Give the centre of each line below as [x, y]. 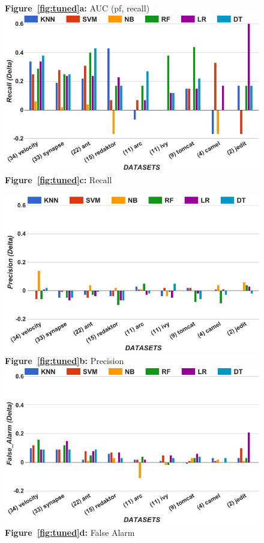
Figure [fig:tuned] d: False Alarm [70, 532]
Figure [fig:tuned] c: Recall [58, 180]
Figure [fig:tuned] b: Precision [64, 360]
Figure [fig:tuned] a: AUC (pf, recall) [77, 8]
